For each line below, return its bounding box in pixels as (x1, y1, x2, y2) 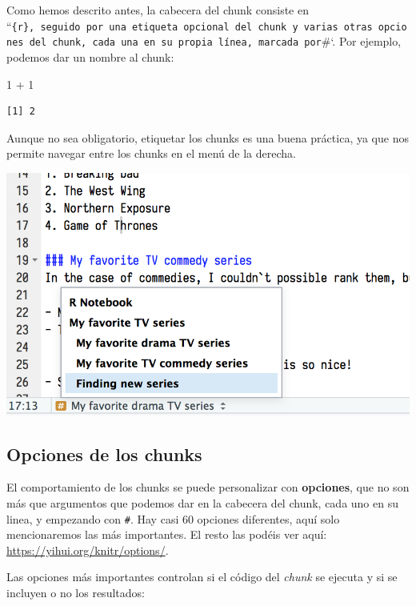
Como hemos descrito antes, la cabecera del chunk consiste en (6, 2, 309, 18)
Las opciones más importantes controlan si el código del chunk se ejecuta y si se (6, 568, 398, 585)
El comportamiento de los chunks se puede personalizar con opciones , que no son (6, 479, 410, 496)
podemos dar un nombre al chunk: (6, 48, 174, 65)
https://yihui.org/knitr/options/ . (6, 541, 169, 558)
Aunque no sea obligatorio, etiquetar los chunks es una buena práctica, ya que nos (6, 129, 409, 146)
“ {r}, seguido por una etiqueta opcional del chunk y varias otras (6, 17, 373, 34)
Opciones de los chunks (6, 441, 202, 466)
